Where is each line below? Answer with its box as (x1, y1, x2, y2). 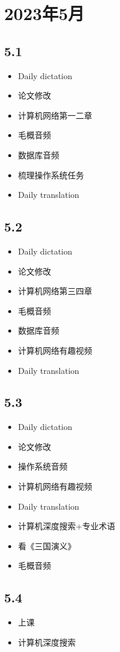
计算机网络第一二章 (18, 109, 92, 121)
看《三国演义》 (18, 539, 76, 552)
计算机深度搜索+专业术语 (18, 520, 115, 532)
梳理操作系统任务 (18, 168, 84, 181)
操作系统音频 (18, 460, 68, 472)
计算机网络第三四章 (18, 285, 92, 297)
